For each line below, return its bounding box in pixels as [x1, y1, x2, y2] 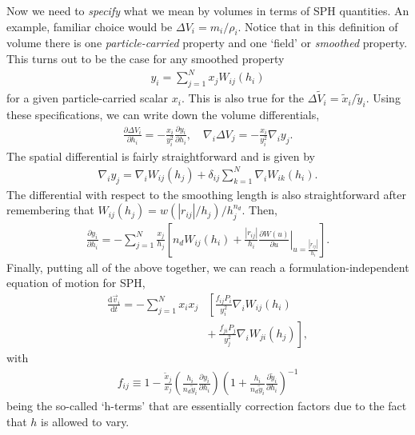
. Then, [241, 202, 277, 218]
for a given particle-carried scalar [6, 90, 169, 106]
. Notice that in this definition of [237, 18, 398, 34]
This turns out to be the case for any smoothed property [6, 50, 285, 66]
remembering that [6, 202, 94, 218]
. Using [365, 90, 401, 106]
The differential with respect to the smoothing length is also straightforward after [6, 186, 406, 202]
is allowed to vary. [41, 413, 130, 429]
